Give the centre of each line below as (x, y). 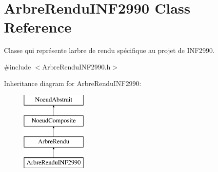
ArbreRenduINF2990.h (76, 66)
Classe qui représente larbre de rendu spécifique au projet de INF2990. (109, 50)
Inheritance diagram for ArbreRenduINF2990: (73, 83)
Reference (38, 27)
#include (18, 66)
